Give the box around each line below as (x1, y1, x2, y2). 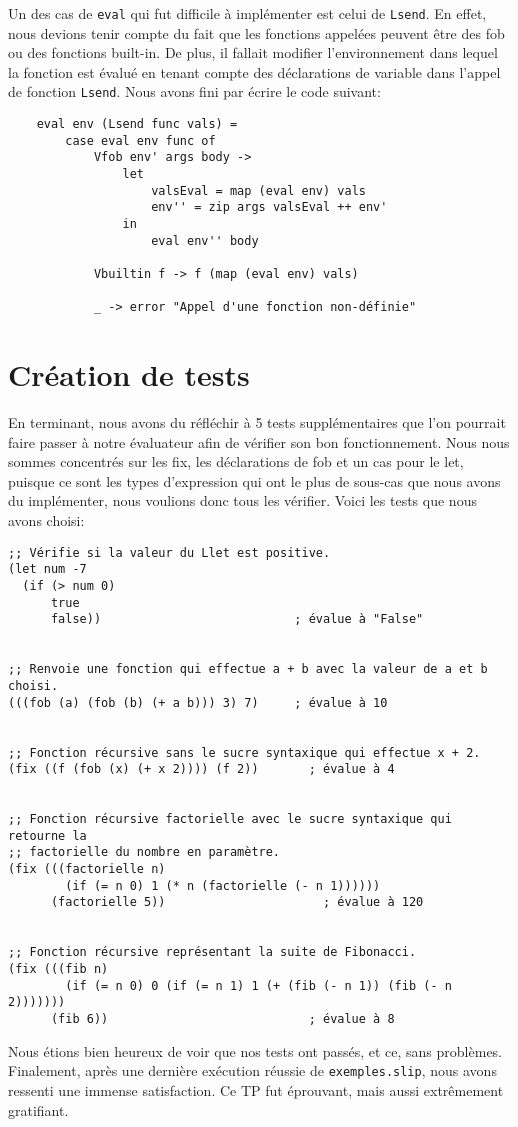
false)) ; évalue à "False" (50, 612, 424, 627)
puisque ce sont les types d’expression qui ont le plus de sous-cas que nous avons (8, 470, 501, 491)
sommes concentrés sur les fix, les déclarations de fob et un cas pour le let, (8, 451, 464, 472)
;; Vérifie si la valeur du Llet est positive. (8, 545, 331, 560)
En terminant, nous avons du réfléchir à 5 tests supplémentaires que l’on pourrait (8, 412, 506, 433)
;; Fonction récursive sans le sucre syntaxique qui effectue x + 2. (8, 745, 481, 760)
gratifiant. (8, 1099, 69, 1120)
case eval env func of (65, 133, 216, 148)
